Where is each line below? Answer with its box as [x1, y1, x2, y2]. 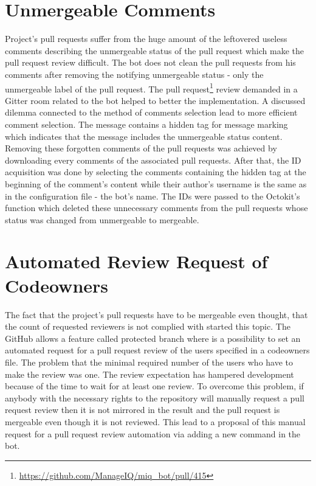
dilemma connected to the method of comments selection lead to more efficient [5, 106, 298, 119]
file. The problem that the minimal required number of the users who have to [5, 355, 294, 368]
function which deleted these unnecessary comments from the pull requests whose [5, 201, 308, 214]
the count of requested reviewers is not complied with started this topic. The [5, 320, 290, 333]
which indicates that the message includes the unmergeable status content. [5, 130, 283, 142]
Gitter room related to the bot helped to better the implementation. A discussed [5, 94, 306, 106]
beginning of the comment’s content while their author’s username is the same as [5, 177, 307, 190]
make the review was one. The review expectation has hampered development [5, 367, 294, 380]
